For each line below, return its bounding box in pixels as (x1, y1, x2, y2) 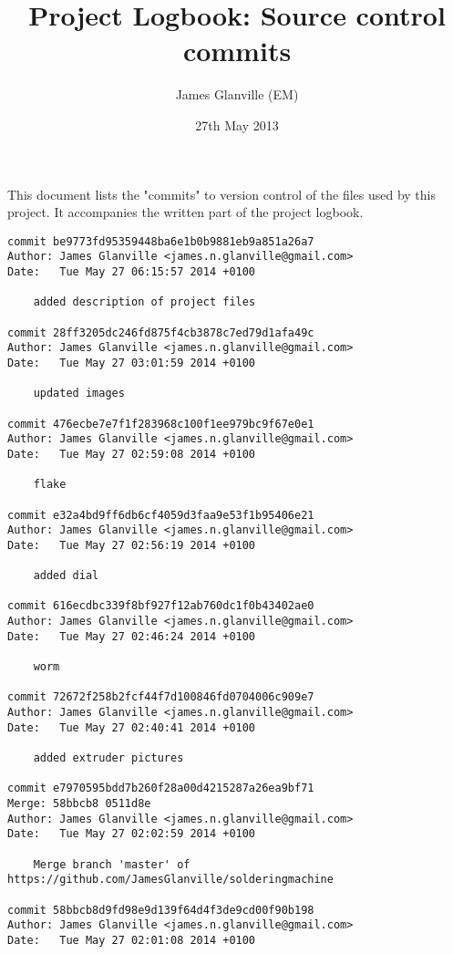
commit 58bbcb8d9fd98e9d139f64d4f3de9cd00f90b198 (7, 903, 314, 917)
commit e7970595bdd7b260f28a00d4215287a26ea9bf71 (7, 782, 314, 795)
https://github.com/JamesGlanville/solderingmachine (7, 873, 334, 887)
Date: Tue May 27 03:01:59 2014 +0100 (7, 356, 256, 369)
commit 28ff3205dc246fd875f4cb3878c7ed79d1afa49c (7, 326, 314, 339)
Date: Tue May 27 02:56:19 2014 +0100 (7, 538, 256, 552)
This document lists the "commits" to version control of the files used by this (7, 184, 437, 203)
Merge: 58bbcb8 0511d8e (7, 796, 151, 810)
